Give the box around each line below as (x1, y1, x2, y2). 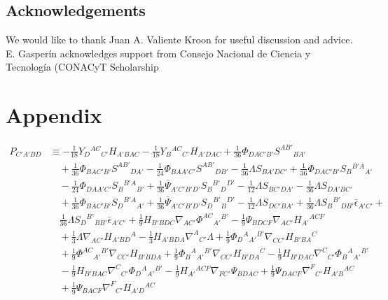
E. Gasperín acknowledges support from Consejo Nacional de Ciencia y (6, 45, 311, 60)
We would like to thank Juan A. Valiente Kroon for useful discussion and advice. (6, 32, 353, 47)
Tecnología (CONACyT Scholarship (6, 59, 159, 74)
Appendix (6, 101, 102, 129)
